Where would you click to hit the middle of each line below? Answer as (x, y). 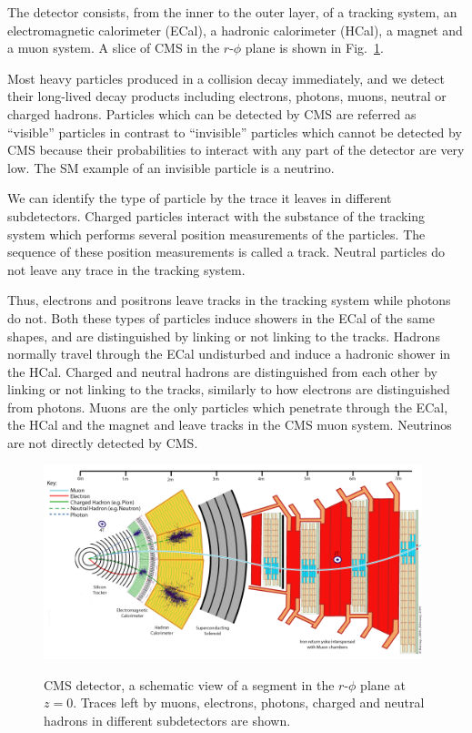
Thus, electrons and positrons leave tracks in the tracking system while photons (229, 300)
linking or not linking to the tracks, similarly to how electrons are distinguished (229, 389)
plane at (383, 684)
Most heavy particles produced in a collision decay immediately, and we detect (226, 78)
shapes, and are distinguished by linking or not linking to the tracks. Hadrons (224, 336)
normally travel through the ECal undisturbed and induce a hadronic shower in (229, 354)
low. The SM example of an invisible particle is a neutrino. (171, 167)
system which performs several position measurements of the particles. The (216, 234)
